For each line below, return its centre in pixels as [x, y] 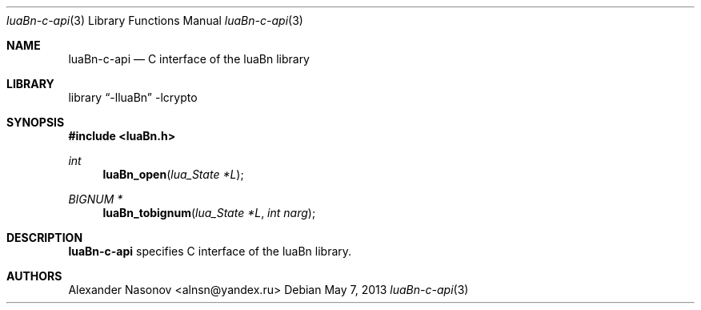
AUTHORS [34, 276]
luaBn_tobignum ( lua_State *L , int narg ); [209, 213]
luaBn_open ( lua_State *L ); [173, 174]
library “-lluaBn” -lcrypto [133, 97]
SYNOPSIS [36, 122]
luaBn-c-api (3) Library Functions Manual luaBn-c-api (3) [155, 20]
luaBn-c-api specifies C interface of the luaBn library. [210, 251]
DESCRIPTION [45, 238]
